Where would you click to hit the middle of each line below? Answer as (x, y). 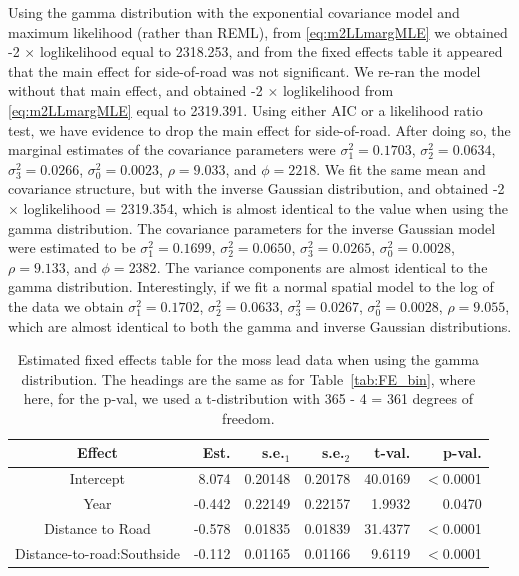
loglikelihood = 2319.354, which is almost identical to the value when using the (265, 207)
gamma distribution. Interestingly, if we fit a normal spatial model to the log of (251, 286)
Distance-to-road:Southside (97, 552)
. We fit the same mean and (401, 168)
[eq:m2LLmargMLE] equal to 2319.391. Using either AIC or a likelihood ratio (245, 109)
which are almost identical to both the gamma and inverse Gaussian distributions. (260, 325)
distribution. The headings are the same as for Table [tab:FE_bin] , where (248, 378)
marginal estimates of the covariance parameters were (172, 149)
